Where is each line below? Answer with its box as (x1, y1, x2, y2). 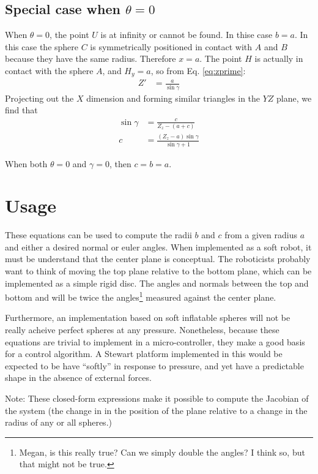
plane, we (276, 91, 312, 104)
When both (5, 157, 48, 170)
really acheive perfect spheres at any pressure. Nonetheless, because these (5, 323, 279, 336)
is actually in (254, 52, 303, 65)
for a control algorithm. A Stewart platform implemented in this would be (5, 347, 283, 360)
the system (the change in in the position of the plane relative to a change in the (5, 404, 308, 416)
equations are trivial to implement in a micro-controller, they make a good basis (5, 335, 305, 348)
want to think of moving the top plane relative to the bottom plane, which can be (5, 265, 312, 277)
